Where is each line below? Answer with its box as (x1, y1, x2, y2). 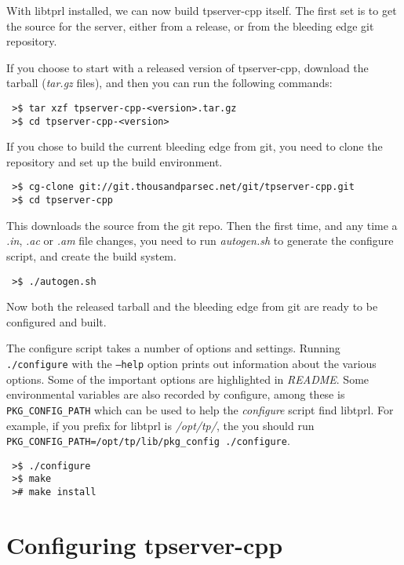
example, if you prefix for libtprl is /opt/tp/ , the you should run (6, 417, 315, 433)
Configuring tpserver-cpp (6, 528, 283, 560)
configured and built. (6, 313, 107, 330)
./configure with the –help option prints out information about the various (6, 355, 377, 371)
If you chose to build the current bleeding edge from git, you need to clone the (6, 138, 383, 155)
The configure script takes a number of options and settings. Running (6, 340, 340, 356)
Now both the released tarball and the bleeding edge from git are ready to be (6, 298, 378, 315)
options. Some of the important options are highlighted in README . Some (6, 370, 369, 387)
